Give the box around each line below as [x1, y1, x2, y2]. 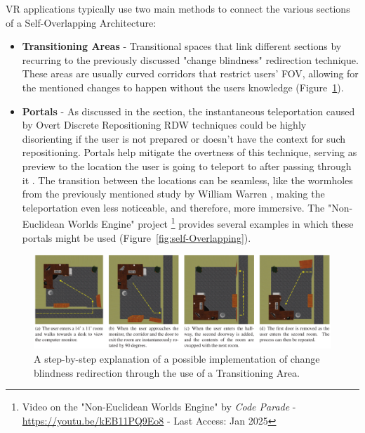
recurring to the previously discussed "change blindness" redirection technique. [22, 52, 359, 67]
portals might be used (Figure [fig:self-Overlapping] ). [22, 230, 251, 245]
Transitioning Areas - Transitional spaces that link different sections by [22, 39, 342, 53]
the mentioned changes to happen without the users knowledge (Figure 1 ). [22, 79, 344, 94]
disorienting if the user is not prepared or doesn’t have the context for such [22, 131, 346, 146]
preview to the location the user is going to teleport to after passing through [22, 158, 352, 173]
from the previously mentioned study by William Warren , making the [22, 186, 325, 201]
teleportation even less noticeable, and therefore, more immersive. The [22, 200, 325, 214]
